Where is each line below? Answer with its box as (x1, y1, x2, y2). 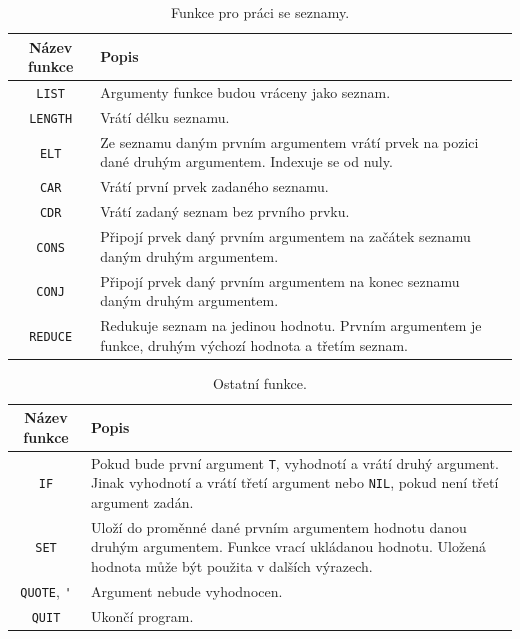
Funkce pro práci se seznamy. (170, 2, 350, 22)
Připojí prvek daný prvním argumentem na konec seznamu (100, 270, 460, 291)
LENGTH (29, 111, 73, 126)
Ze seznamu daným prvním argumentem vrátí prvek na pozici (100, 131, 479, 152)
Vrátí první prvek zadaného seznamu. (100, 176, 329, 197)
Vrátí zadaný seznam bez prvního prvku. (100, 201, 350, 222)
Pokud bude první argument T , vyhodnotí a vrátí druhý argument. (91, 452, 499, 473)
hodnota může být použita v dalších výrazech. (91, 556, 373, 577)
